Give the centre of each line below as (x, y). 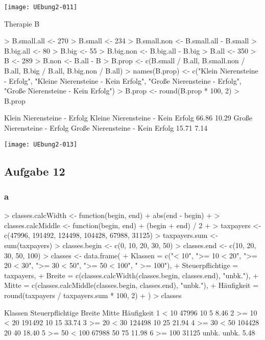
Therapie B (22, 23)
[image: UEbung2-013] (41, 144)
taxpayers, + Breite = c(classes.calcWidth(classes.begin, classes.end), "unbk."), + (131, 275)
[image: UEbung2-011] (41, 7)
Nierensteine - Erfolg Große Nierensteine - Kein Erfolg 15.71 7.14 (106, 128)
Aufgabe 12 (35, 171)
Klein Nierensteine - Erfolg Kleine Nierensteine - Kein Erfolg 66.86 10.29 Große (128, 118)
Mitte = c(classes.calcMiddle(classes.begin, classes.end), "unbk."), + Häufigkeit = (131, 285)
